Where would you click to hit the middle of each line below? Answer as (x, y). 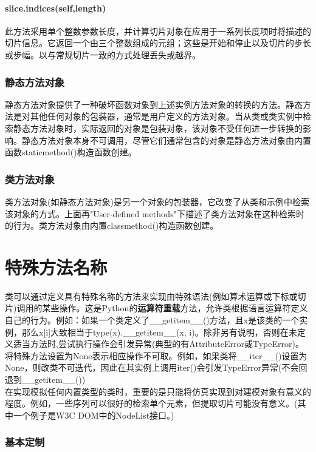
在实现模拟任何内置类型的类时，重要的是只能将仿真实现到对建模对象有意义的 (158, 391)
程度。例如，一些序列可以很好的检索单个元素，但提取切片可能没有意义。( (151, 403)
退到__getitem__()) (45, 379)
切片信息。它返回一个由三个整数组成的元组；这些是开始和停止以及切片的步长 (158, 43)
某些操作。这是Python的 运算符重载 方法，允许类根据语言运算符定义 (175, 308)
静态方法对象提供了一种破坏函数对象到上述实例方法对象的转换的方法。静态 (154, 104)
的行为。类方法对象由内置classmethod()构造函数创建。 (112, 225)
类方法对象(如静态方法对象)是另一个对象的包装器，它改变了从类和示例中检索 (157, 201)
